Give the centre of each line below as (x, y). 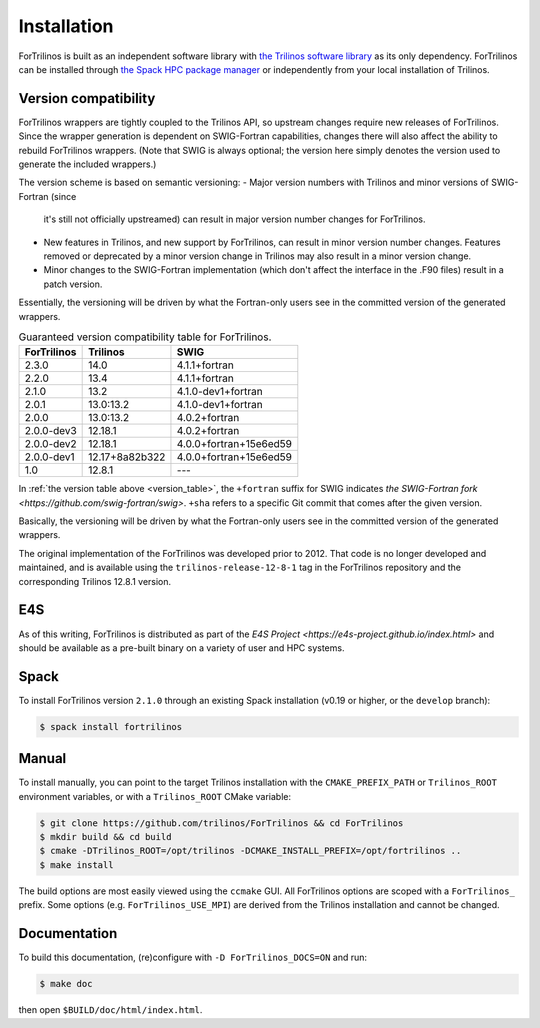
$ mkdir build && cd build (105, 837)
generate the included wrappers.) (87, 164)
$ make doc (66, 984)
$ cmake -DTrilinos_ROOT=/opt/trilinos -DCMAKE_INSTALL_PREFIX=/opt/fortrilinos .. (250, 851)
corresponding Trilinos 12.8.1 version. (95, 581)
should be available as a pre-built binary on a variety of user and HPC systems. (181, 647)
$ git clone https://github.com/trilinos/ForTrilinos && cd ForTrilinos (221, 823)
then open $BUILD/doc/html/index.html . (110, 1010)
